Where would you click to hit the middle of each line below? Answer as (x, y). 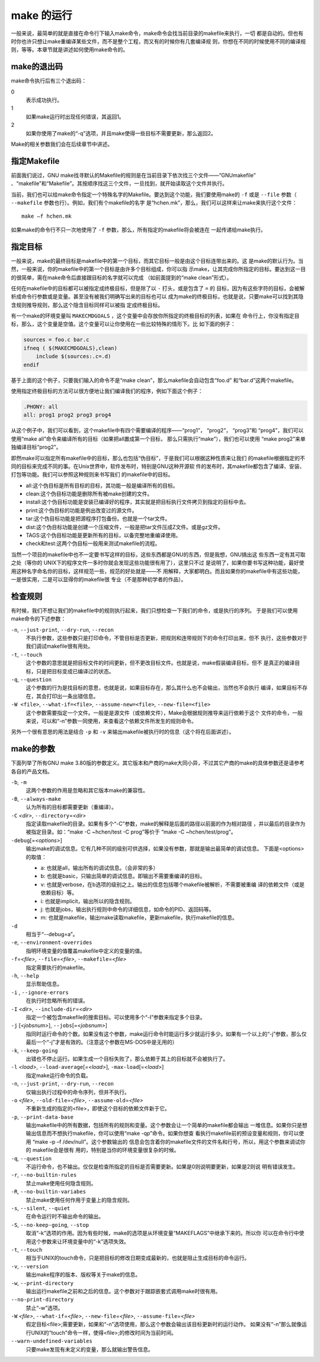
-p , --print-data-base (42, 1117)
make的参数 (33, 749)
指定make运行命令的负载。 (58, 1075)
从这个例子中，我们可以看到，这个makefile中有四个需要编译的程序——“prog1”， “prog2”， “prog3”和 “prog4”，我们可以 (157, 431)
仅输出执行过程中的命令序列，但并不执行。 (78, 1092)
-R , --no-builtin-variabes (48, 1192)
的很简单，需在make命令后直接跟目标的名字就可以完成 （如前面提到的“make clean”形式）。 (121, 277)
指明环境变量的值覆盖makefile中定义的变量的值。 (85, 951)
